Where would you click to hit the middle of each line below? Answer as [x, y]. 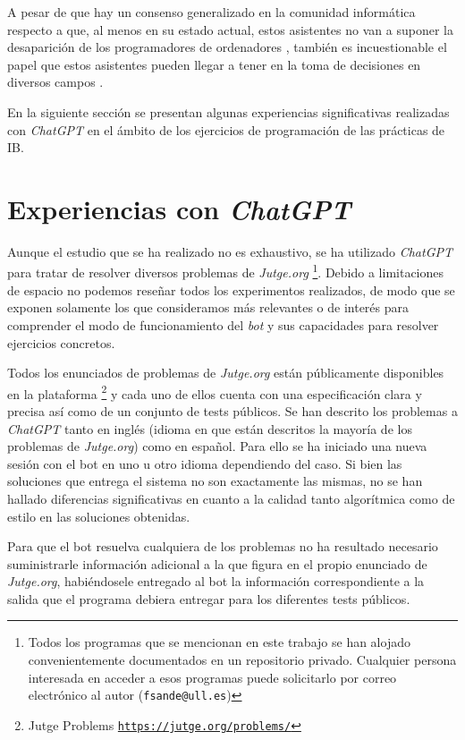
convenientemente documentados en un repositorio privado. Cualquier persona [242, 660]
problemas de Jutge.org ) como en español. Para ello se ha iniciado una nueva [217, 446]
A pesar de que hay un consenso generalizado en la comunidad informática [211, 12]
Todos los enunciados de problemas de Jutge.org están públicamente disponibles [226, 373]
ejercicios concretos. [61, 342]
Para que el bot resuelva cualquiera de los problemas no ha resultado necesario [223, 546]
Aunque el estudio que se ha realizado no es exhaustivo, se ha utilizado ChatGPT [230, 251]
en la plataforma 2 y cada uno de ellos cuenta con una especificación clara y [215, 392]
